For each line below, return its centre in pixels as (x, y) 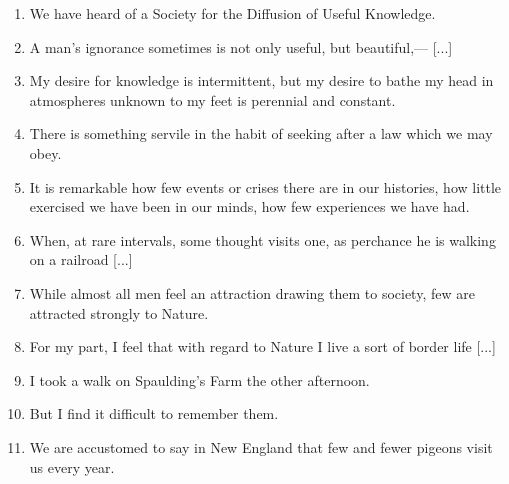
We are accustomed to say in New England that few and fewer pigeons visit (261, 446)
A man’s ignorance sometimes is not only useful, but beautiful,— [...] (241, 46)
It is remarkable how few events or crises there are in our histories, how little (265, 186)
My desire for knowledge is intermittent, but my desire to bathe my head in (261, 80)
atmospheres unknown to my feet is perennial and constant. (212, 99)
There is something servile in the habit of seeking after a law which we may (261, 133)
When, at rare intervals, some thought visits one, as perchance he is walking (262, 239)
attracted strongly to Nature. (119, 312)
